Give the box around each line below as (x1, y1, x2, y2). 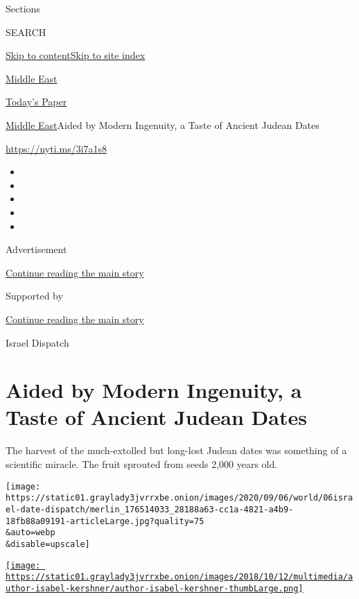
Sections (6, 1, 40, 15)
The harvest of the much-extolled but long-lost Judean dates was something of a (6, 443, 347, 458)
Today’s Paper (6, 94, 67, 109)
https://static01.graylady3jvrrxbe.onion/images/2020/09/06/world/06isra (6, 493, 353, 503)
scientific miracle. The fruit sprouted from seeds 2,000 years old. (6, 457, 278, 471)
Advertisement (6, 242, 67, 257)
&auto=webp (6, 528, 55, 538)
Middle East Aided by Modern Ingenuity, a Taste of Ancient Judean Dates (6, 117, 319, 132)
